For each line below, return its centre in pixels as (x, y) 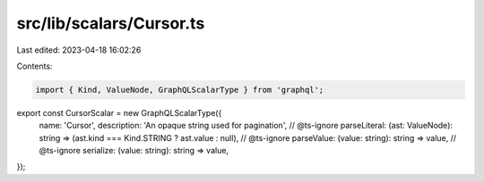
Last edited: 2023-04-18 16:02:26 (79, 50)
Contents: (35, 66)
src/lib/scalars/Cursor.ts (111, 23)
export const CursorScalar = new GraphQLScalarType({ (119, 112)
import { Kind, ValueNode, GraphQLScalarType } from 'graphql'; (180, 90)
